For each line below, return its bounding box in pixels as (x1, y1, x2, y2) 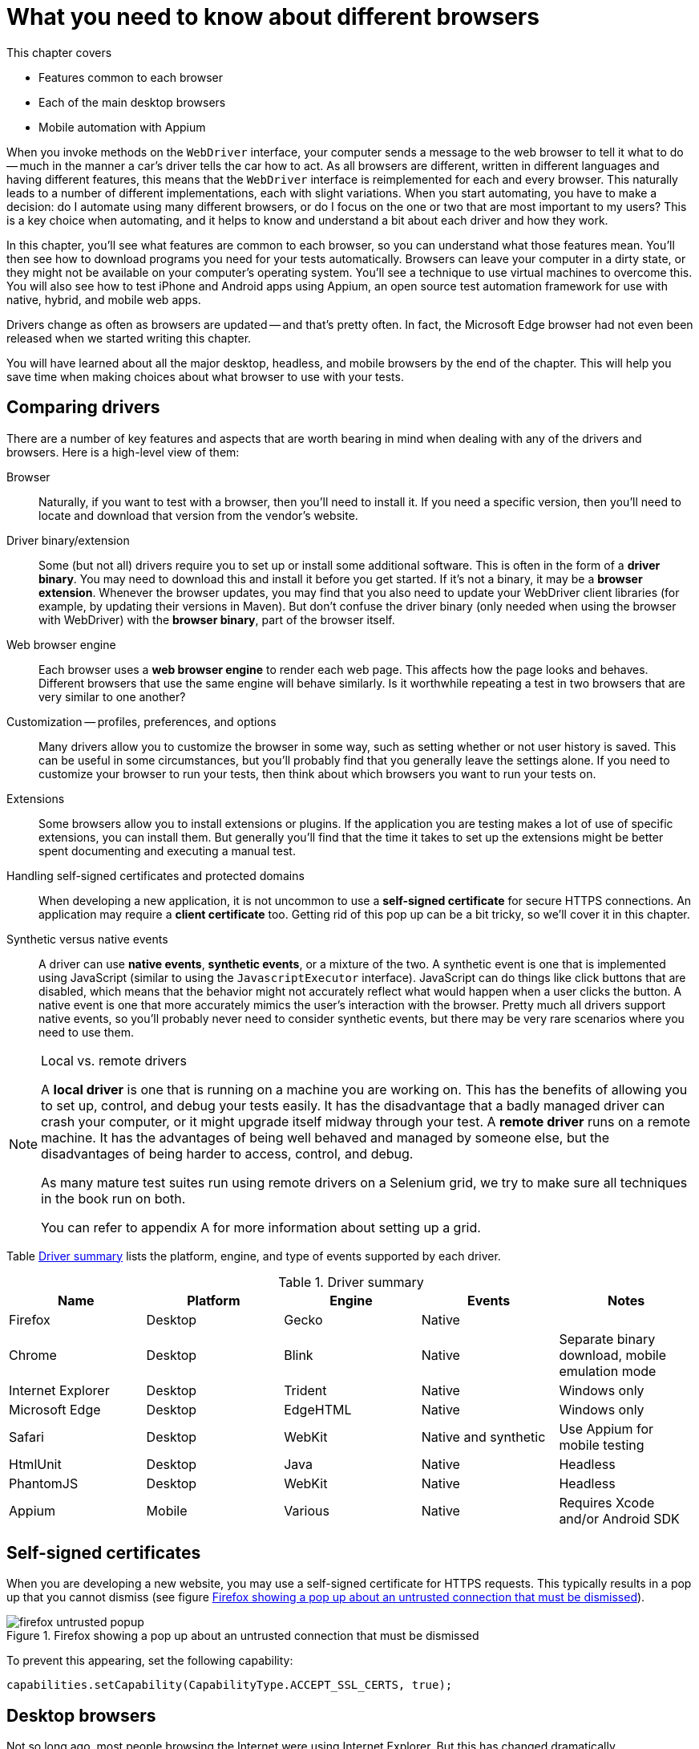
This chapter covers (6, 45, 112, 59)
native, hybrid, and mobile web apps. (6, 292, 201, 306)
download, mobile (559, 1346, 667, 1363)
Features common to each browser (38, 70, 223, 84)
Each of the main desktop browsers (38, 95, 226, 109)
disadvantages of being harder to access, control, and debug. (41, 1145, 414, 1162)
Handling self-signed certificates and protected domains (6, 868, 305, 883)
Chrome (9, 1346, 57, 1363)
